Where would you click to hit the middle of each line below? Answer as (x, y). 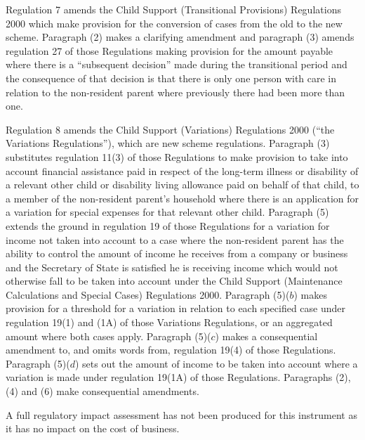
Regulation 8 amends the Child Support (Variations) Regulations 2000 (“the (170, 129)
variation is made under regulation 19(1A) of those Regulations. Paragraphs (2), (178, 377)
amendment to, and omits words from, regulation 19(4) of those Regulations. (171, 350)
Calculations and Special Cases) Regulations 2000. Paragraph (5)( (148, 294)
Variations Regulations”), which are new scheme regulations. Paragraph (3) (168, 143)
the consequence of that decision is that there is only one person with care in (171, 78)
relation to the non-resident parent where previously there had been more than (175, 92)
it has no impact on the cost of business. (93, 428)
